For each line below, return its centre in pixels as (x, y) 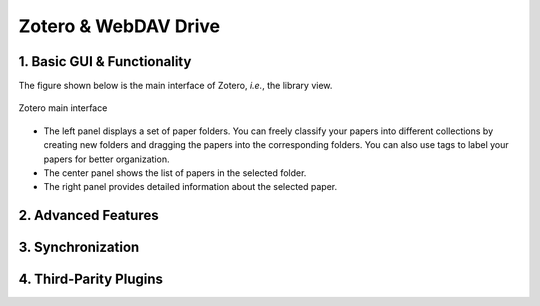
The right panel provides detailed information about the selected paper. (190, 187)
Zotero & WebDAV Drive (119, 26)
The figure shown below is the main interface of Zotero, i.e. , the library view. (175, 86)
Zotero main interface (63, 108)
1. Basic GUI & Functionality (105, 61)
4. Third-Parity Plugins (91, 279)
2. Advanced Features (88, 215)
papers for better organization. (106, 159)
